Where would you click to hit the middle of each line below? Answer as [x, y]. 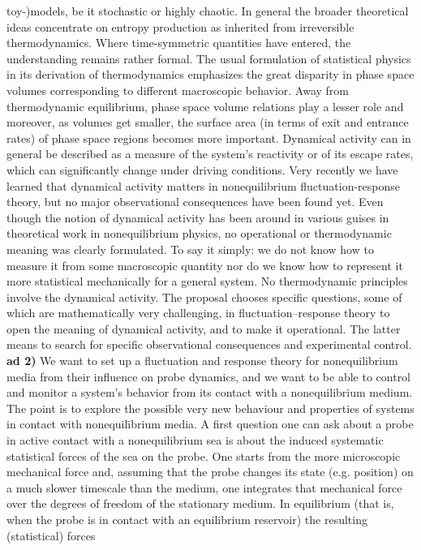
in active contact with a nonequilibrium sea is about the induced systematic [195, 440]
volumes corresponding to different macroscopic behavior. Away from [178, 90]
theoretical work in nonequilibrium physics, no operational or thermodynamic [199, 233]
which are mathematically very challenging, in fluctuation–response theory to [198, 313]
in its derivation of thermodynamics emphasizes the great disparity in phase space [210, 74]
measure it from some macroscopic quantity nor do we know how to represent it [205, 265]
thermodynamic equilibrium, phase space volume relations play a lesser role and [205, 106]
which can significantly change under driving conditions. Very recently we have [202, 169]
